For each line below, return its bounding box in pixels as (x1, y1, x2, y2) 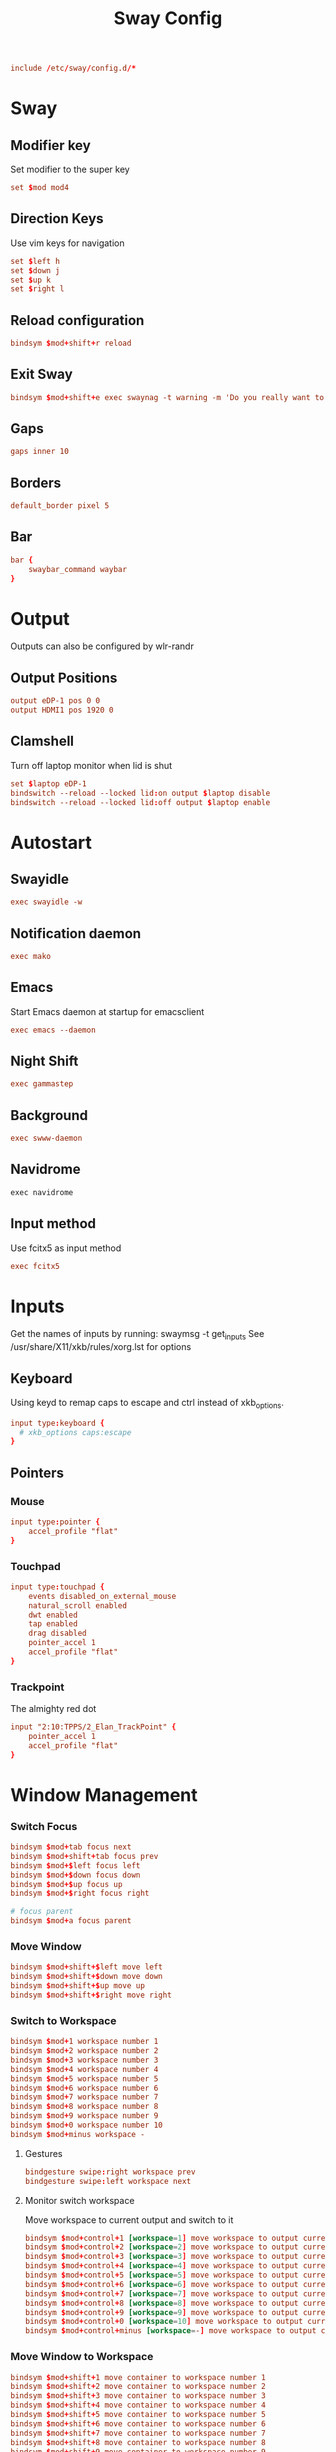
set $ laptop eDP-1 (10, 778, 87, 789)
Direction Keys (10, 210, 104, 227)
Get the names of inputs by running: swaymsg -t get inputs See (10, 1328, 265, 1342)
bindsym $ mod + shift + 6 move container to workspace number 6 (10, 2418, 267, 2429)
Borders (10, 474, 62, 491)
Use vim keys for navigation (10, 237, 125, 249)
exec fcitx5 (10, 1261, 60, 1271)
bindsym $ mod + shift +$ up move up (10, 1981, 145, 1991)
